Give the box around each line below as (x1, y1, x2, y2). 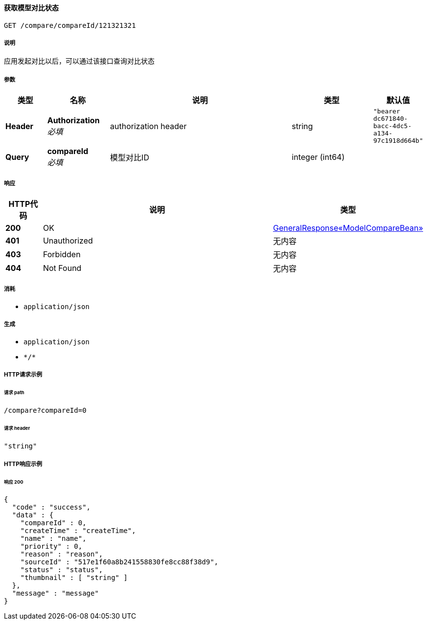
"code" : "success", (12, 503, 91, 512)
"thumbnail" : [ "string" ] (20, 574, 128, 582)
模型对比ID (110, 153, 149, 163)
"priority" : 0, (20, 542, 83, 551)
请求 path (4, 389, 24, 395)
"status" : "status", (20, 566, 103, 574)
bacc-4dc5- (373, 122, 412, 130)
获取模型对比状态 (4, 3, 59, 12)
